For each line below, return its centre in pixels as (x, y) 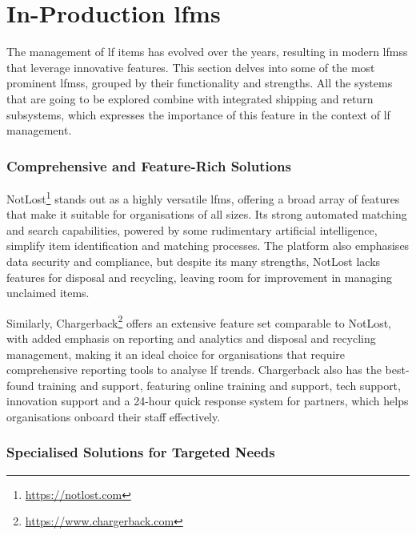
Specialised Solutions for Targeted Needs (141, 452)
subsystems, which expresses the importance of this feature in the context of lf (198, 114)
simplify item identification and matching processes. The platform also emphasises (208, 245)
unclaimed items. (48, 293)
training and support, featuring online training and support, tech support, (219, 385)
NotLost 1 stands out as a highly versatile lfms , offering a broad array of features (203, 197)
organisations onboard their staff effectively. (114, 416)
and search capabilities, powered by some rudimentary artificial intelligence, (192, 229)
